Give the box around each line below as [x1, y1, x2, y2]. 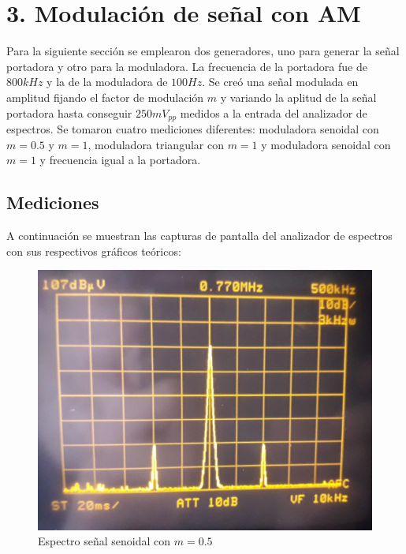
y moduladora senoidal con [261, 136, 391, 152]
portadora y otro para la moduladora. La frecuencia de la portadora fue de [6, 58, 367, 74]
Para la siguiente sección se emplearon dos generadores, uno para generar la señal [6, 43, 400, 59]
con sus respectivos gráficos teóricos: [6, 242, 181, 259]
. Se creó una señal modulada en [202, 73, 359, 90]
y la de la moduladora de [47, 73, 168, 90]
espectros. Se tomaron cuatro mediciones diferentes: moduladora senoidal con [6, 120, 379, 137]
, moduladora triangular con [88, 136, 224, 152]
